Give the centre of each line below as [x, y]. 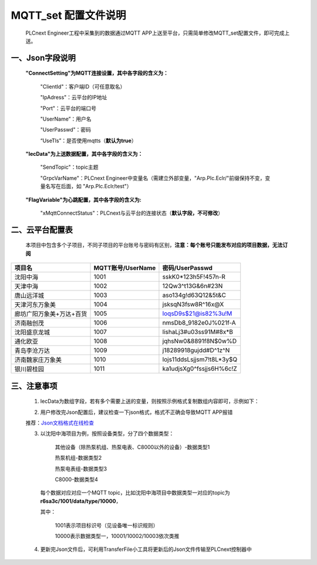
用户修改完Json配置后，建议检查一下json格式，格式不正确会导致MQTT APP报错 [136, 412]
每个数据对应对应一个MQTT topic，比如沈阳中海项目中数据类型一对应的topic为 [135, 493]
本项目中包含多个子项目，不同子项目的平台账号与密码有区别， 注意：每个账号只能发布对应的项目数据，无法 [154, 245]
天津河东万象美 [35, 305]
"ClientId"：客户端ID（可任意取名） [83, 86]
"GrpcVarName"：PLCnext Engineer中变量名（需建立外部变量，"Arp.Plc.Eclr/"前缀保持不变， [153, 178]
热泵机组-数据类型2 [78, 458]
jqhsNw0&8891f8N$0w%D [200, 341]
